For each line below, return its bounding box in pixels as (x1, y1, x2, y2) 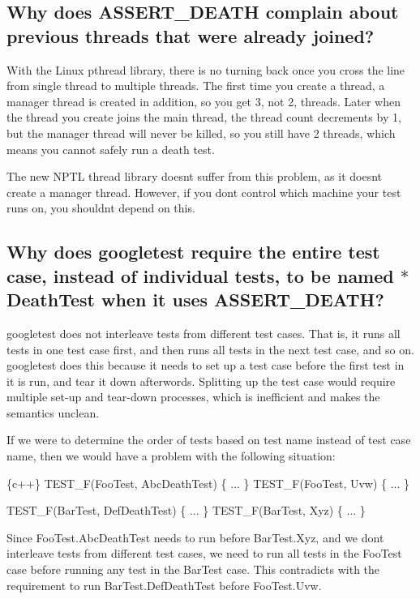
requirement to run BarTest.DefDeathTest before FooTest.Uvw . (6, 576, 322, 593)
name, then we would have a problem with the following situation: (6, 447, 336, 464)
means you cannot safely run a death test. (6, 140, 215, 157)
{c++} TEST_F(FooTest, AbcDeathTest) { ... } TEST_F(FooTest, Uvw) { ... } (6, 474, 410, 491)
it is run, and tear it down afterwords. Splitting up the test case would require (6, 372, 396, 389)
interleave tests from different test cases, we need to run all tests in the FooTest (6, 545, 402, 562)
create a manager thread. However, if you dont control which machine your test (6, 183, 401, 200)
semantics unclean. (6, 404, 100, 421)
